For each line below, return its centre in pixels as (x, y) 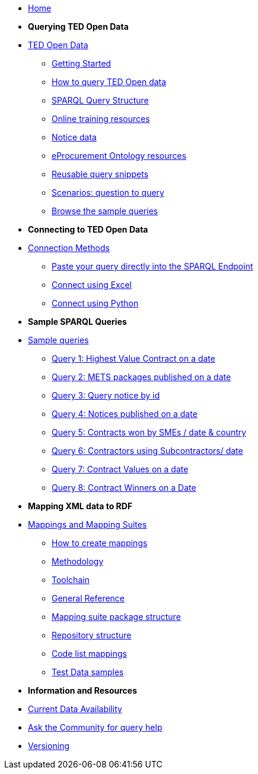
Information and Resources (83, 690)
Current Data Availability (75, 709)
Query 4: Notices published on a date (125, 414)
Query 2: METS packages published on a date (141, 377)
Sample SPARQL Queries (77, 322)
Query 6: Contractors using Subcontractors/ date (147, 451)
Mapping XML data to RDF (80, 506)
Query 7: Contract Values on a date (120, 469)
